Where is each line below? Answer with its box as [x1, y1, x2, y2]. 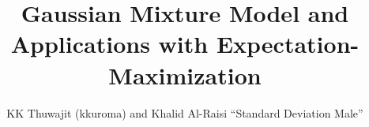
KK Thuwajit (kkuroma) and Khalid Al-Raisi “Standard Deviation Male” [6, 104, 363, 121]
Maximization [108, 58, 262, 91]
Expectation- [216, 28, 360, 60]
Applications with [10, 28, 209, 60]
